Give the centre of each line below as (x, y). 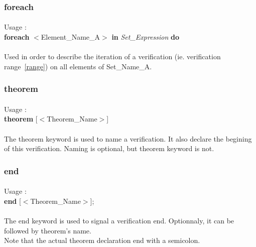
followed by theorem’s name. (48, 230)
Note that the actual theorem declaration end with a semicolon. (102, 240)
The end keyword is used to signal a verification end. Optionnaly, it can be (119, 221)
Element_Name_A (71, 37)
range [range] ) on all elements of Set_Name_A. (78, 66)
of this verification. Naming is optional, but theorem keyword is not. (109, 148)
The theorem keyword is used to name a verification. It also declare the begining (128, 138)
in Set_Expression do (146, 37)
